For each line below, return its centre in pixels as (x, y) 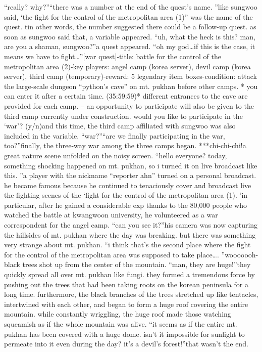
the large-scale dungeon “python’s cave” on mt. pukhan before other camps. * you (131, 86)
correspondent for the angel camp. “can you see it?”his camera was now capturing (131, 225)
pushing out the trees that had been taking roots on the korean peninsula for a (126, 284)
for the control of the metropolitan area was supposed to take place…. (112, 254)
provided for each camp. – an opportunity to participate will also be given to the (129, 105)
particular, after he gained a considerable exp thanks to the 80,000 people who (125, 205)
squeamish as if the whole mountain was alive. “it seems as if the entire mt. (121, 324)
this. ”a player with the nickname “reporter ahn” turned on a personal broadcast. (130, 175)
